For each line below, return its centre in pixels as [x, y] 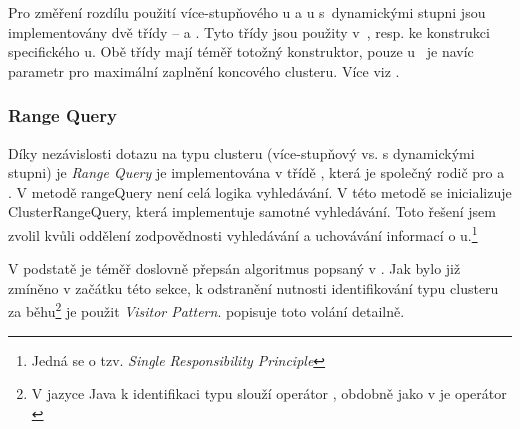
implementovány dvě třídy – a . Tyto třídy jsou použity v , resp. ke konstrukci [249, 31]
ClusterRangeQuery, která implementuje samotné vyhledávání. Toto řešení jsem [252, 211]
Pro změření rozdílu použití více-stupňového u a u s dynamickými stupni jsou [247, 12]
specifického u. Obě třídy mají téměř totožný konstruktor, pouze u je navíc [241, 51]
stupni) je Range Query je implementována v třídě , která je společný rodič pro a [256, 172]
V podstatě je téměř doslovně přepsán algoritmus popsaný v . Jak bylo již [234, 268]
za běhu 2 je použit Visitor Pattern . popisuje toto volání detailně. [206, 310]
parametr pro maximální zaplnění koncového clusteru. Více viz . [204, 70]
